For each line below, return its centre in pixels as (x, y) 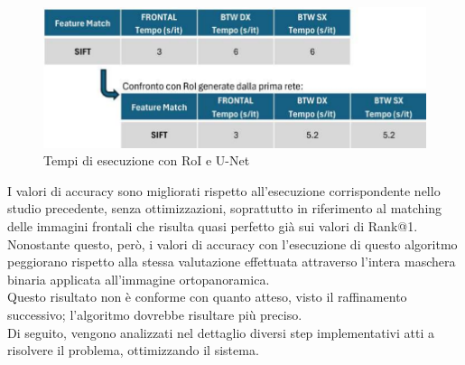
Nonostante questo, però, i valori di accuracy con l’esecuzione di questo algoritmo (232, 243)
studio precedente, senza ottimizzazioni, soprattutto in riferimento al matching (225, 208)
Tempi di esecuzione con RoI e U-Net (147, 160)
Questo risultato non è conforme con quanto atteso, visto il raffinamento (207, 297)
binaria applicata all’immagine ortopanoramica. (139, 279)
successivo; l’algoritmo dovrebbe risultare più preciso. (155, 314)
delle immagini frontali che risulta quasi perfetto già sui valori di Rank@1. (213, 225)
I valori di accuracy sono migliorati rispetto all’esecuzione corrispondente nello (224, 190)
